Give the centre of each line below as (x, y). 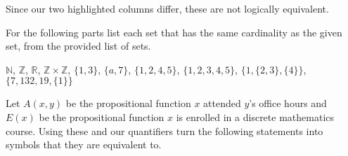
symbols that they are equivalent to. (84, 144)
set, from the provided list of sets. (78, 46)
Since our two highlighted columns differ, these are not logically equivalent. (167, 8)
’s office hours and (288, 103)
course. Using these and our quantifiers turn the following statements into (165, 130)
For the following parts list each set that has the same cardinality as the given (174, 32)
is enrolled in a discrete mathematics (255, 116)
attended (222, 103)
